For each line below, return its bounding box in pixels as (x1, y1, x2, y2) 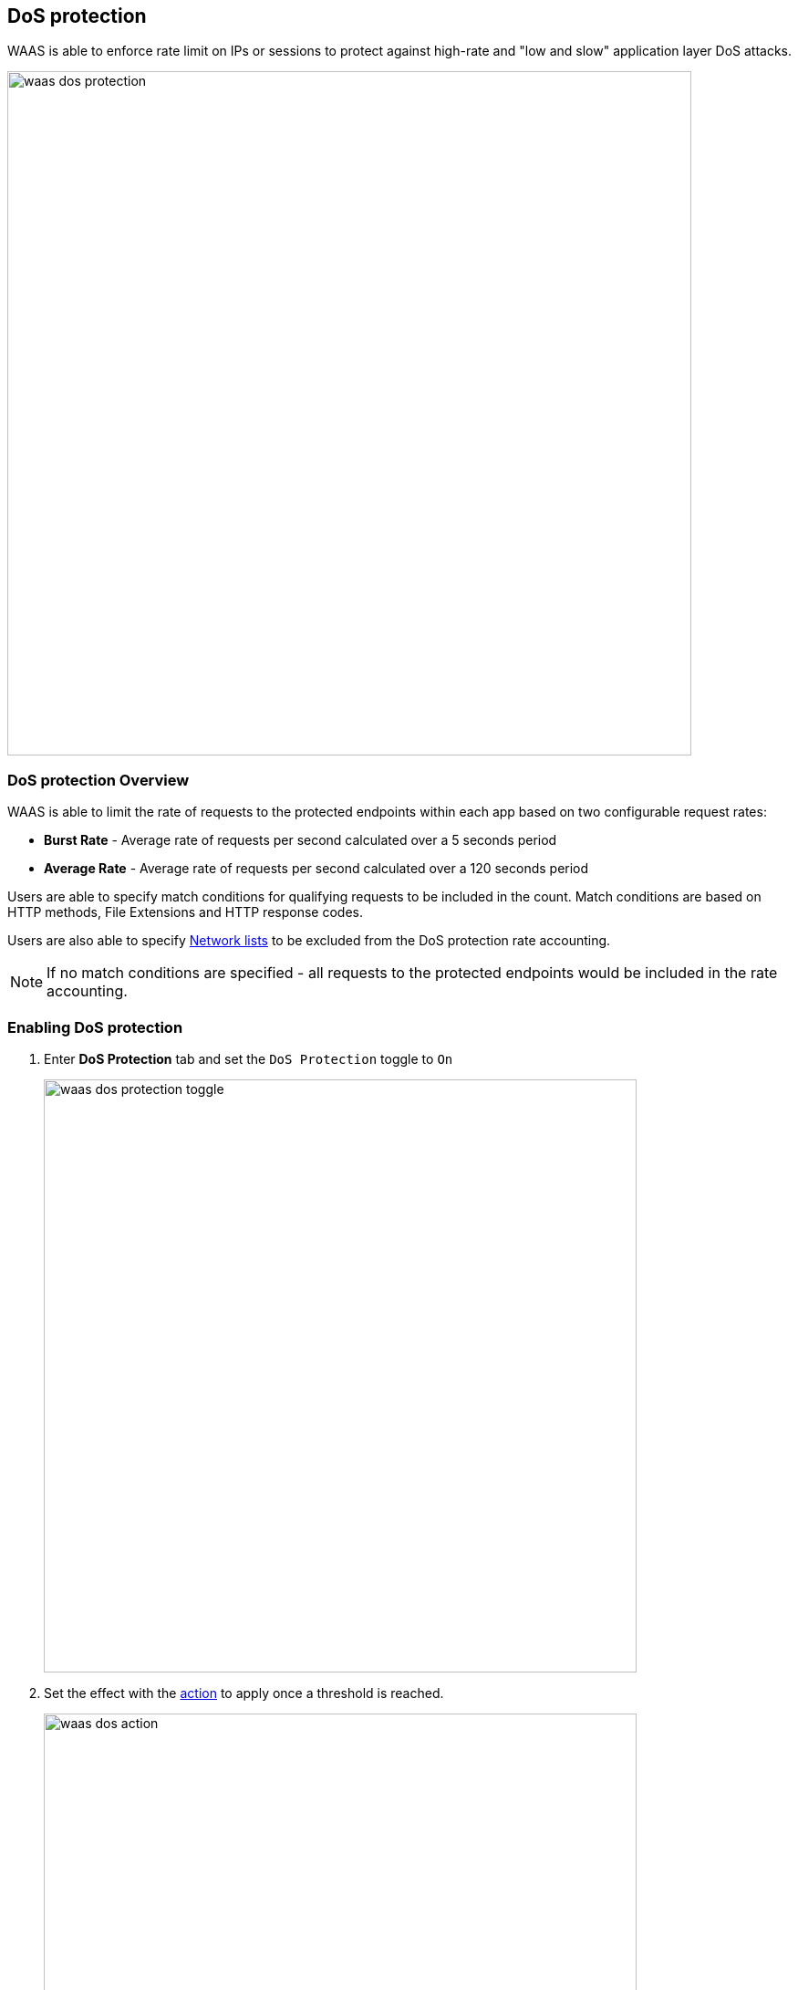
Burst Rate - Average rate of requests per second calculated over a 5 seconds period (44, 832, 557, 849)
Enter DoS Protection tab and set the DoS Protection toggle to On (44, 1050, 453, 1067)
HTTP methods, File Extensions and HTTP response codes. (7, 904, 363, 921)
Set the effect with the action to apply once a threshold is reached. (44, 1684, 444, 1701)
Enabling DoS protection (7, 1017, 183, 1037)
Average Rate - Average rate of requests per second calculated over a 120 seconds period (44, 860, 589, 877)
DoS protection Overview (7, 770, 190, 789)
